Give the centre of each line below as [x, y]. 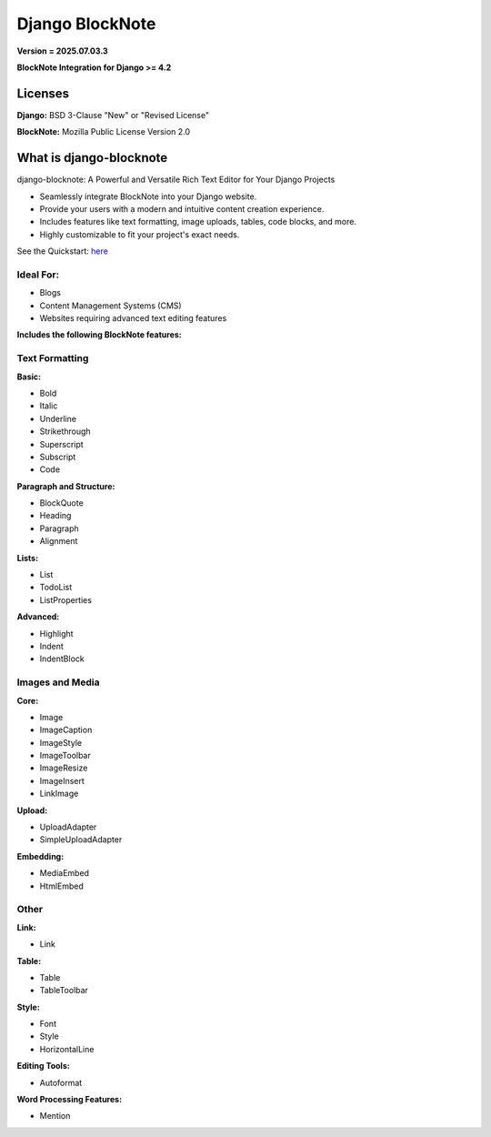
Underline [58, 418]
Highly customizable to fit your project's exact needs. [140, 234]
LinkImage [59, 794]
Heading [55, 516]
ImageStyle [60, 742]
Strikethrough [65, 431]
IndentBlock [62, 659]
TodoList [56, 588]
